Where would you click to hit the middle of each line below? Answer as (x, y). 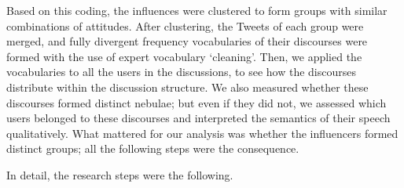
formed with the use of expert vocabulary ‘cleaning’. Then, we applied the (184, 56)
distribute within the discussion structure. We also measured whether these (187, 87)
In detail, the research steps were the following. (120, 174)
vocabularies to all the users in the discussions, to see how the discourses (182, 72)
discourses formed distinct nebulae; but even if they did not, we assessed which (196, 102)
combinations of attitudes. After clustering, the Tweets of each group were (185, 25)
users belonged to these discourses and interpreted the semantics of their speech (198, 118)
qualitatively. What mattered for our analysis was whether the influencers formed (202, 133)
